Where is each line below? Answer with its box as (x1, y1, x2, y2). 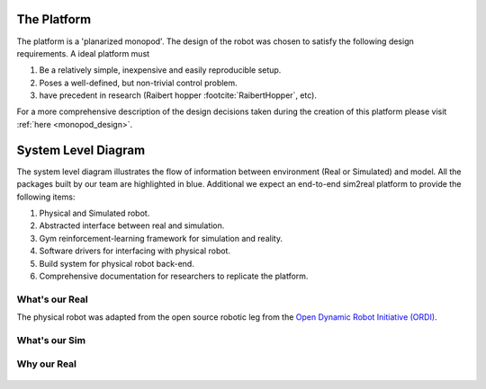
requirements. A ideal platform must (16, 48, 150, 58)
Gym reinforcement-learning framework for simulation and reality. (39, 233, 283, 243)
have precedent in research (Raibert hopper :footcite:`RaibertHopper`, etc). (39, 90, 317, 101)
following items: (16, 191, 76, 202)
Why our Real (16, 358, 76, 370)
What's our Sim (16, 333, 85, 346)
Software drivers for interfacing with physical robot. (39, 245, 231, 256)
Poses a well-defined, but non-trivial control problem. (39, 77, 238, 88)
